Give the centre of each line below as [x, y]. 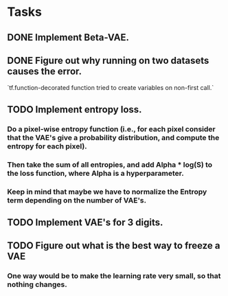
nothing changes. [37, 284]
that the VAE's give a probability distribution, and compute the [113, 137]
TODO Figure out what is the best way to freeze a [114, 246]
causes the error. [45, 71]
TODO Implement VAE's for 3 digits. [85, 222]
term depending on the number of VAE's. [77, 200]
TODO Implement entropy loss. [75, 110]
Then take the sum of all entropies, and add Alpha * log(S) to [110, 164]
